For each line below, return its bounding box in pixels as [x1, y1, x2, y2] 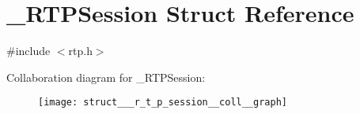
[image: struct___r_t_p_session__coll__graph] [38, 97, 287, 108]
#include [6, 42, 51, 59]
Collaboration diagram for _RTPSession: [6, 68, 206, 85]
